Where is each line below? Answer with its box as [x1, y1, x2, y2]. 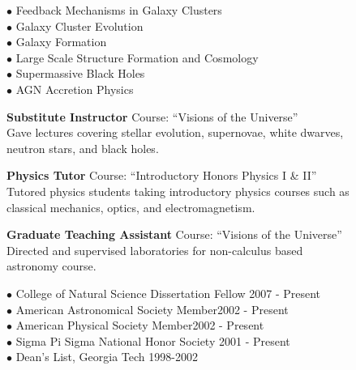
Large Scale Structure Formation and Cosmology [15, 49, 259, 66]
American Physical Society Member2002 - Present [15, 317, 264, 334]
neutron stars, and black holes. [6, 139, 159, 156]
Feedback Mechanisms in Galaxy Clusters [15, 2, 222, 18]
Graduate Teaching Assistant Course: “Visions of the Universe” [6, 226, 342, 243]
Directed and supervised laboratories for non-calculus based [6, 241, 303, 258]
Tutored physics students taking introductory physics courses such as [6, 182, 350, 199]
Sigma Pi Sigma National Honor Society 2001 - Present [15, 332, 290, 349]
